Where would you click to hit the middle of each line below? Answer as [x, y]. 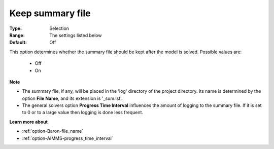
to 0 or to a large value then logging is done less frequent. [83, 113]
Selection [59, 28]
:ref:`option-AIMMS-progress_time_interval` [68, 138]
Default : [18, 43]
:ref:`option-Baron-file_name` [53, 131]
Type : [16, 28]
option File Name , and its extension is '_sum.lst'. [72, 98]
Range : [17, 35]
